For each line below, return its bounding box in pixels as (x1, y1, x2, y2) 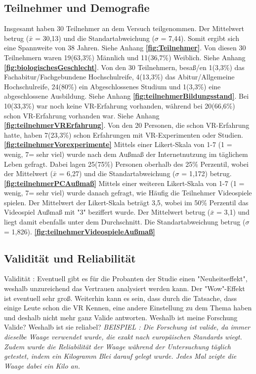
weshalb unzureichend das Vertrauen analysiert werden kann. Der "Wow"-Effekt (4, 283, 245, 294)
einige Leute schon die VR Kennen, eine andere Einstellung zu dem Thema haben (4, 302, 252, 313)
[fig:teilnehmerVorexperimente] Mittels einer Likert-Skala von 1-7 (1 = (4, 139, 232, 150)
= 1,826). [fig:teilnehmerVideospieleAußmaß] (4, 226, 155, 236)
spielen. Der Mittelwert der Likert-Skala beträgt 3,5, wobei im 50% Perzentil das (4, 197, 249, 207)
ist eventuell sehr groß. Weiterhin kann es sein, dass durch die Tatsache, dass (4, 293, 237, 303)
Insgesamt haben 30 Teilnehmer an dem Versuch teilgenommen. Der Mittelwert (4, 23, 244, 34)
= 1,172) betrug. (181, 168, 232, 179)
